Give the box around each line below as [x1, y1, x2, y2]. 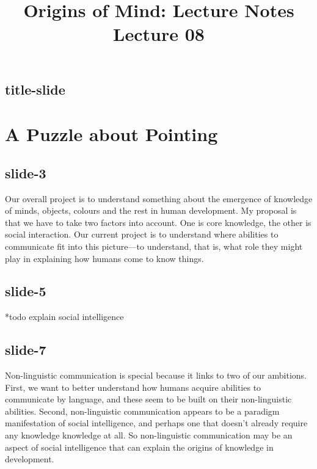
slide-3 [5, 163, 46, 182]
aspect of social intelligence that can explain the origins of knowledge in [5, 440, 274, 453]
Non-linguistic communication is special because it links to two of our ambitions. [5, 369, 307, 382]
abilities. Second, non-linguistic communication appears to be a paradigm [5, 404, 280, 417]
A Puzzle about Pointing [5, 122, 218, 147]
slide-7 [5, 340, 46, 359]
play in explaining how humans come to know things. [5, 252, 204, 264]
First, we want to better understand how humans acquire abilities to [5, 380, 261, 393]
